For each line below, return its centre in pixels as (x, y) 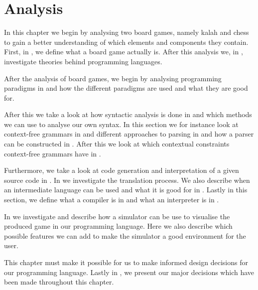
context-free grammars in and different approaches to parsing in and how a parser (129, 134)
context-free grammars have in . (53, 153)
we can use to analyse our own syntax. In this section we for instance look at (121, 124)
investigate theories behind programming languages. (83, 61)
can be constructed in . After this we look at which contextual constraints (117, 144)
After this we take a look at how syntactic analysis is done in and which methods (128, 114)
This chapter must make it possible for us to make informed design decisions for (126, 262)
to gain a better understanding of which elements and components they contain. (126, 42)
